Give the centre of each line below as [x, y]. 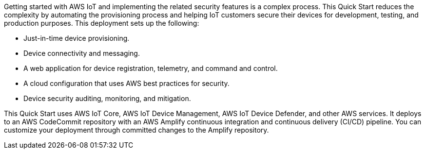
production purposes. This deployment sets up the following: [102, 23]
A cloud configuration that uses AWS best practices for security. [126, 83]
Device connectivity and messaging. [82, 53]
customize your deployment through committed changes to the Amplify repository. [136, 130]
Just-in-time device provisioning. [77, 38]
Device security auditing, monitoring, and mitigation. [107, 98]
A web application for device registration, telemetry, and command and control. [151, 68]
